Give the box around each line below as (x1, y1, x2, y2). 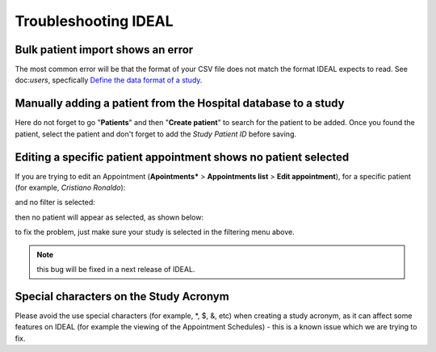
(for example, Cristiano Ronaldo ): (15, 182, 126, 193)
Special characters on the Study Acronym (15, 289, 229, 303)
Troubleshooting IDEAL (15, 12, 174, 30)
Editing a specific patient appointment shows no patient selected (15, 150, 350, 164)
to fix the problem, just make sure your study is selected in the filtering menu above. (15, 227, 295, 237)
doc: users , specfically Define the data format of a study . (15, 75, 203, 85)
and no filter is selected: (15, 198, 96, 207)
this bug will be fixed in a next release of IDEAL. (36, 265, 195, 274)
